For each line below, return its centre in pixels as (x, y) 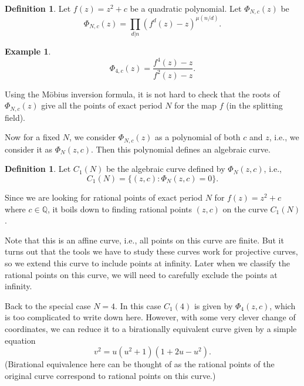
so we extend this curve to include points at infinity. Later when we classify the (147, 263)
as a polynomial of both (198, 137)
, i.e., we (284, 137)
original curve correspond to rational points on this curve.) (110, 375)
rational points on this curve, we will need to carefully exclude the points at (141, 274)
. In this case (138, 305)
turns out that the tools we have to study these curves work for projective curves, (151, 251)
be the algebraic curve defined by (165, 169)
